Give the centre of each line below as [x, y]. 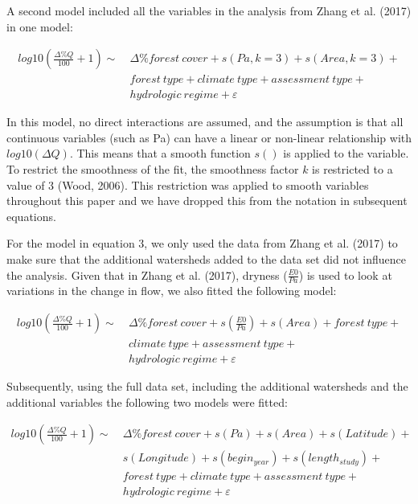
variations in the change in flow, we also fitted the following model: [172, 291]
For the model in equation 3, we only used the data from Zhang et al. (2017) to [202, 243]
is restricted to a [352, 169]
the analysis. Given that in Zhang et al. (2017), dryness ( [147, 275]
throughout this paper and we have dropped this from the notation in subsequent [207, 201]
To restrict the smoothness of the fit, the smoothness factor [153, 169]
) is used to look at [345, 275]
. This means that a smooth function [160, 153]
